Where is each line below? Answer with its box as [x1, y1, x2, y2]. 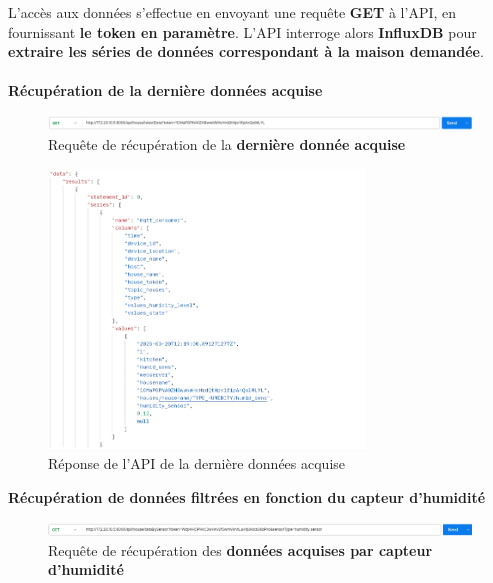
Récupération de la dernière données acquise [8, 80, 323, 101]
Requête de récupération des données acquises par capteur [48, 539, 433, 560]
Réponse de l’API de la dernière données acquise [48, 453, 346, 474]
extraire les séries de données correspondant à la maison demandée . [8, 41, 484, 62]
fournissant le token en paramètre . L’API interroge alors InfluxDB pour [8, 21, 477, 42]
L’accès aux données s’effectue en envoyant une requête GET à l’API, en [8, 2, 457, 22]
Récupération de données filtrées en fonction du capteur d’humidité [8, 486, 486, 507]
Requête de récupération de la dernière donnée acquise [48, 134, 406, 155]
